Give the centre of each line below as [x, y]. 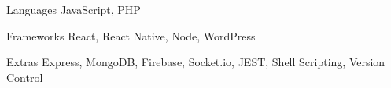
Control [25, 77]
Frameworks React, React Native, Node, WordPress [131, 35]
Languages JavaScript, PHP [74, 9]
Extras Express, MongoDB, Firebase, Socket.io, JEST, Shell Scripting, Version [196, 62]
